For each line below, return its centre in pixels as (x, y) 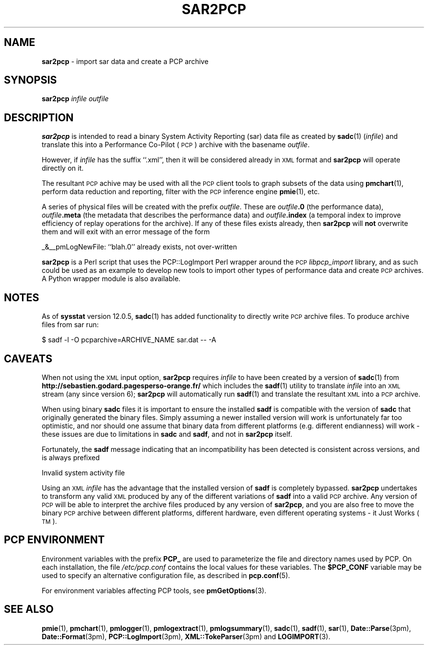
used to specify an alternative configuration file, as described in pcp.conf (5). (166, 575)
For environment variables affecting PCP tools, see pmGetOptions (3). (154, 590)
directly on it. (63, 168)
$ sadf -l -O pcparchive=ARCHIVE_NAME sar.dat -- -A (129, 340)
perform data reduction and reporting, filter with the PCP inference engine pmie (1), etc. (181, 192)
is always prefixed (71, 457)
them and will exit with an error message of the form (126, 232)
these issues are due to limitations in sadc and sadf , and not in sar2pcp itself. (167, 434)
